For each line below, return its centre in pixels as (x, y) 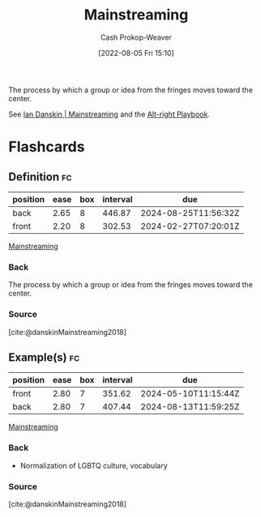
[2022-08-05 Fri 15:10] (136, 53)
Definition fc (40, 177)
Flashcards (47, 147)
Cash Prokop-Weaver (136, 37)
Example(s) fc (44, 357)
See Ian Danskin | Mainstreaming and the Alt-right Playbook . (109, 114)
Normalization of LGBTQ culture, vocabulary (94, 465)
